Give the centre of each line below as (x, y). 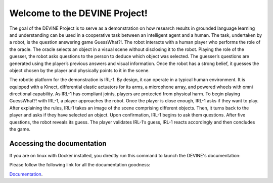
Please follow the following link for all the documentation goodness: (80, 165)
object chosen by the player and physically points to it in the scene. (80, 70)
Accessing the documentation (58, 143)
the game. (20, 129)
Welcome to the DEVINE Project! (78, 13)
